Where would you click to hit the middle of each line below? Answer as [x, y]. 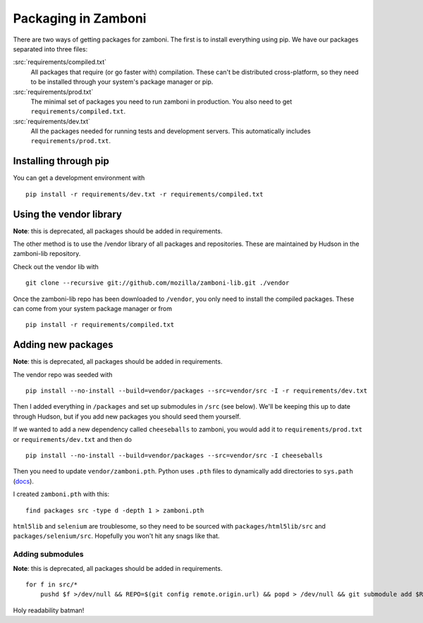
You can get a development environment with [79, 178]
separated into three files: [50, 49]
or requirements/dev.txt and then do [72, 439]
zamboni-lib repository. [47, 254]
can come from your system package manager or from [93, 309]
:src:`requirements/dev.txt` [52, 121]
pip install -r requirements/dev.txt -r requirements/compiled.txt [145, 194]
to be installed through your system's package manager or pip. [122, 82]
